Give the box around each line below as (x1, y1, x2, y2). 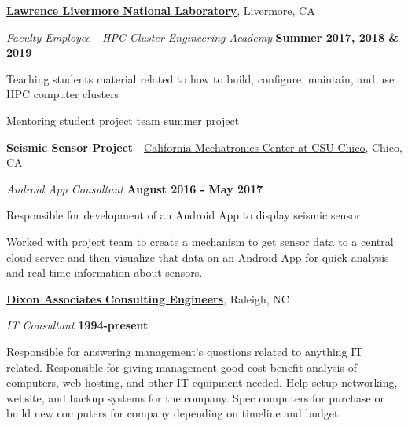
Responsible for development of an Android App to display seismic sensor (6, 207, 361, 223)
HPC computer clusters (6, 86, 119, 102)
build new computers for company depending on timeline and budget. (6, 405, 342, 421)
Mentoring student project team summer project (6, 112, 240, 128)
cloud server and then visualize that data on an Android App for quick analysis (6, 248, 389, 265)
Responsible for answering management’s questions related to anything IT (6, 343, 363, 359)
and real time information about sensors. (6, 264, 203, 281)
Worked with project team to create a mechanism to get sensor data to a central (6, 233, 394, 249)
